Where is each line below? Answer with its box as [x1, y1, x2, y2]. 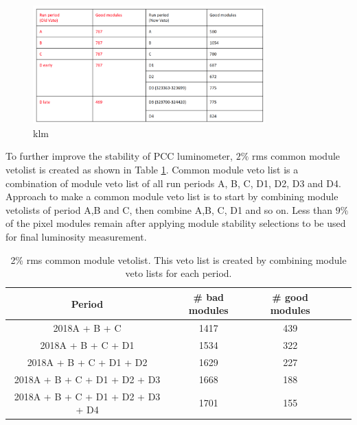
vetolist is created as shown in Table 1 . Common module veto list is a [5, 162, 299, 177]
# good [272, 289, 309, 304]
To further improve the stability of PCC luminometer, [5, 149, 233, 163]
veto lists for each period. [125, 266, 232, 280]
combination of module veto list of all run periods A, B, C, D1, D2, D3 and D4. [5, 175, 341, 190]
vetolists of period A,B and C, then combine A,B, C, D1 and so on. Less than [5, 202, 333, 217]
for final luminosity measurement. [5, 229, 147, 243]
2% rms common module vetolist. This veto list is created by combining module [10, 252, 347, 267]
